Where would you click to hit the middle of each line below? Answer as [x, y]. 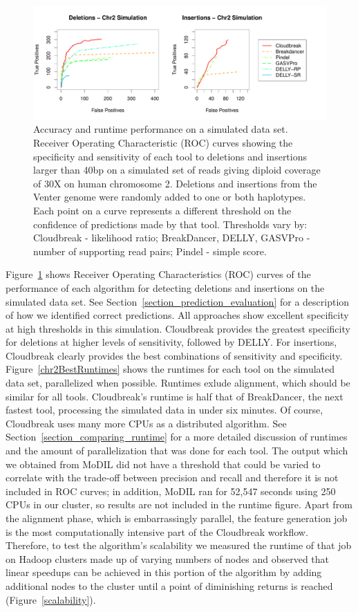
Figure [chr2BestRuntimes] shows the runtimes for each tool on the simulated [170, 369]
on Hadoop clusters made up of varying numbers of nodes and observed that [168, 558]
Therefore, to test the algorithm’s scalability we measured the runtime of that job [179, 545]
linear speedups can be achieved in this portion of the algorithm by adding [164, 572]
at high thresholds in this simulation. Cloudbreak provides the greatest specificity [178, 328]
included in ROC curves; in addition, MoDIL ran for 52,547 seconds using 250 [171, 491]
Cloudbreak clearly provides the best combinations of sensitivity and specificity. [174, 355]
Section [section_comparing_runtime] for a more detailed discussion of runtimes [177, 437]
